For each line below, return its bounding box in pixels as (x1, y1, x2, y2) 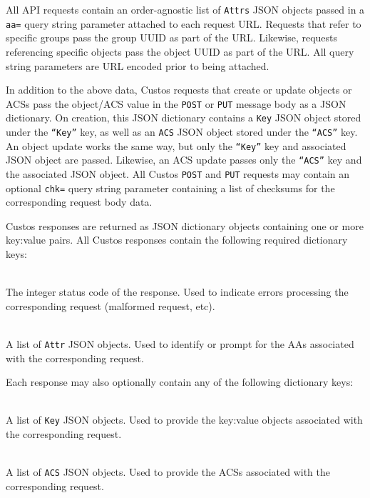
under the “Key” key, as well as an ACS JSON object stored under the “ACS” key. (6, 124, 358, 139)
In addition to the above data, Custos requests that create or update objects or (6, 82, 352, 97)
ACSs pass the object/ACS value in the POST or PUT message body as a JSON (6, 96, 346, 111)
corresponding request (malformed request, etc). (6, 298, 215, 313)
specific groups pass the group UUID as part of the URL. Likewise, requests (6, 30, 338, 45)
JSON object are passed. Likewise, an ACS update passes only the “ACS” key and (6, 152, 362, 167)
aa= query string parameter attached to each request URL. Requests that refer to (6, 16, 361, 31)
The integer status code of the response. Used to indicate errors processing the (6, 284, 349, 299)
